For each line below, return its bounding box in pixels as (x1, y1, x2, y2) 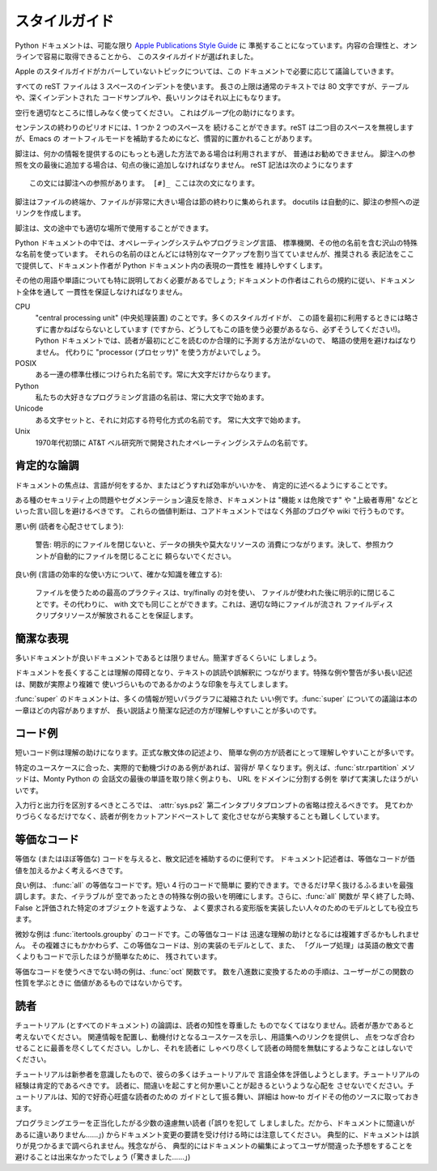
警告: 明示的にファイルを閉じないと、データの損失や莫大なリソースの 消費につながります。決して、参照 (35, 539, 380, 550)
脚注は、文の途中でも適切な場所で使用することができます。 (15, 223, 214, 232)
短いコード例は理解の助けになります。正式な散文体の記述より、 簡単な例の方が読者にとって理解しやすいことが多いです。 (15, 747, 418, 757)
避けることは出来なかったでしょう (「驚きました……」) (15, 1152, 191, 1162)
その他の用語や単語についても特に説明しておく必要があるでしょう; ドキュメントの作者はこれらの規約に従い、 (15, 275, 380, 285)
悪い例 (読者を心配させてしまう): (15, 521, 125, 530)
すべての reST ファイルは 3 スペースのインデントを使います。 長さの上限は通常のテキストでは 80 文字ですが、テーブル (15, 81, 409, 91)
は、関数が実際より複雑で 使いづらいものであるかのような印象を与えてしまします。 (15, 679, 293, 688)
